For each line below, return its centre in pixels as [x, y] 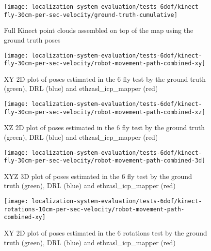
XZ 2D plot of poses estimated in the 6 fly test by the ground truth [104, 127]
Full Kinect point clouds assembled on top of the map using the [99, 30]
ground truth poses [32, 39]
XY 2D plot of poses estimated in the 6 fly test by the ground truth [105, 79]
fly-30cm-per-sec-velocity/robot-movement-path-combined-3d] [105, 161]
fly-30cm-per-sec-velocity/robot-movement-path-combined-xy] [105, 64]
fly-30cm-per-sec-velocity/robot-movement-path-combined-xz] [105, 112]
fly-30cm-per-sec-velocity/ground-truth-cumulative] [91, 15]
